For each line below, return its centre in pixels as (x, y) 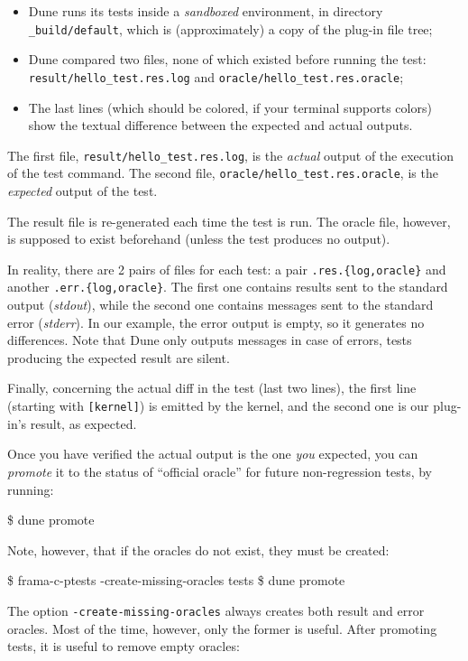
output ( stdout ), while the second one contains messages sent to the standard (220, 305)
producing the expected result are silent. (119, 357)
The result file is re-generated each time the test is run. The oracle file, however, (229, 221)
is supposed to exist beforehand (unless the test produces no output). (199, 239)
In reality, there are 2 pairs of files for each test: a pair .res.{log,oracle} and (227, 269)
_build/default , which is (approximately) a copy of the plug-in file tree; (230, 28)
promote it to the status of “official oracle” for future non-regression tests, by (220, 471)
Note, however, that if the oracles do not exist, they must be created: (198, 549)
